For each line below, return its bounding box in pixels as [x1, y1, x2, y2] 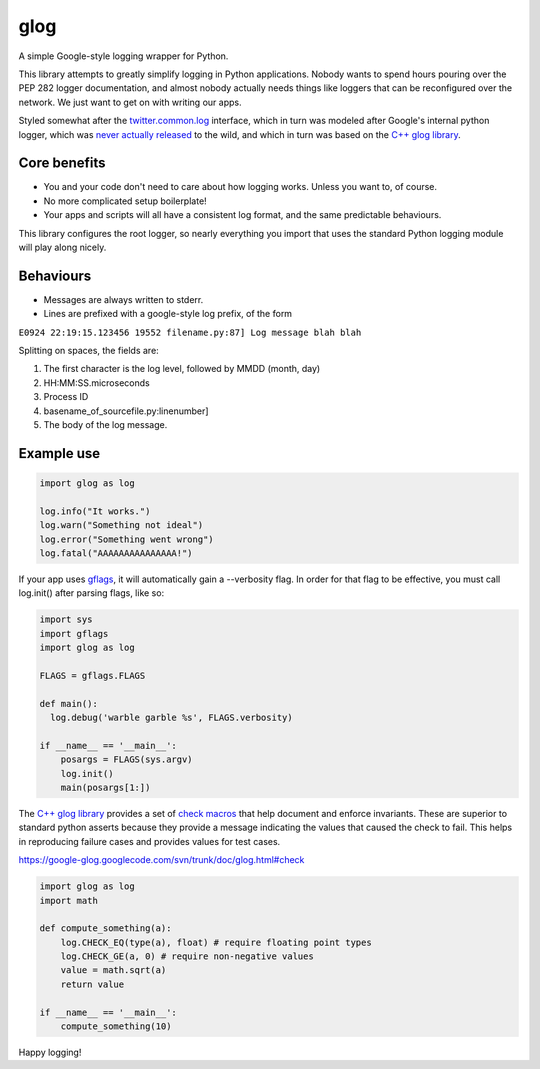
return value [60, 978, 125, 990]
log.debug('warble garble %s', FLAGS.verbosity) [50, 712, 294, 724]
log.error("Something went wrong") [39, 533, 214, 545]
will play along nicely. [18, 241, 107, 253]
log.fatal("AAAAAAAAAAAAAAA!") [39, 547, 194, 559]
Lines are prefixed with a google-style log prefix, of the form [43, 308, 293, 320]
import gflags [39, 628, 109, 639]
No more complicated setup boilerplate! [43, 195, 207, 207]
